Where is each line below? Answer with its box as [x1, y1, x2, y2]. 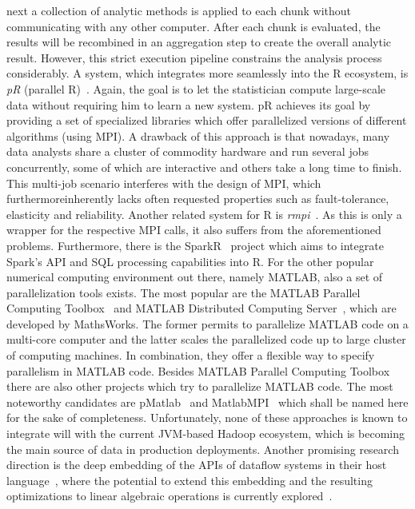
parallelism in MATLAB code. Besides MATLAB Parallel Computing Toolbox [6, 362, 390, 379]
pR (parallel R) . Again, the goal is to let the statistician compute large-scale [6, 80, 386, 97]
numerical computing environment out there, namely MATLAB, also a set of [6, 268, 383, 285]
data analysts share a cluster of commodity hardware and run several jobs [6, 143, 369, 160]
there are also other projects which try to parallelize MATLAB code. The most [6, 378, 393, 395]
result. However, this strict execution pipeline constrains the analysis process [6, 49, 382, 66]
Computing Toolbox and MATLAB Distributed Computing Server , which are [6, 300, 397, 316]
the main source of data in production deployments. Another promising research [6, 440, 399, 457]
